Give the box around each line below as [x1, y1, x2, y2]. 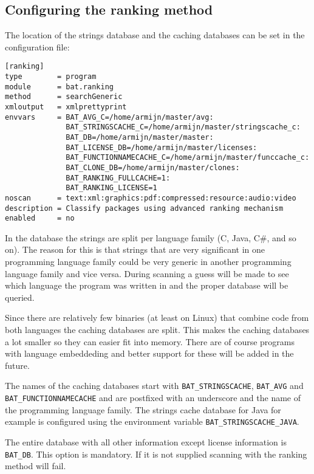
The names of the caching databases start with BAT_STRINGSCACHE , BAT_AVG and [5, 379, 304, 392]
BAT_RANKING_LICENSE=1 [66, 184, 157, 193]
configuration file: [5, 40, 70, 53]
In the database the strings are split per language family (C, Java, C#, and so [5, 231, 296, 244]
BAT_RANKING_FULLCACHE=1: [66, 173, 171, 182]
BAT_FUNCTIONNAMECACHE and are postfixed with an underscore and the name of [5, 391, 301, 404]
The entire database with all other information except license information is [5, 435, 287, 448]
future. [5, 359, 30, 371]
